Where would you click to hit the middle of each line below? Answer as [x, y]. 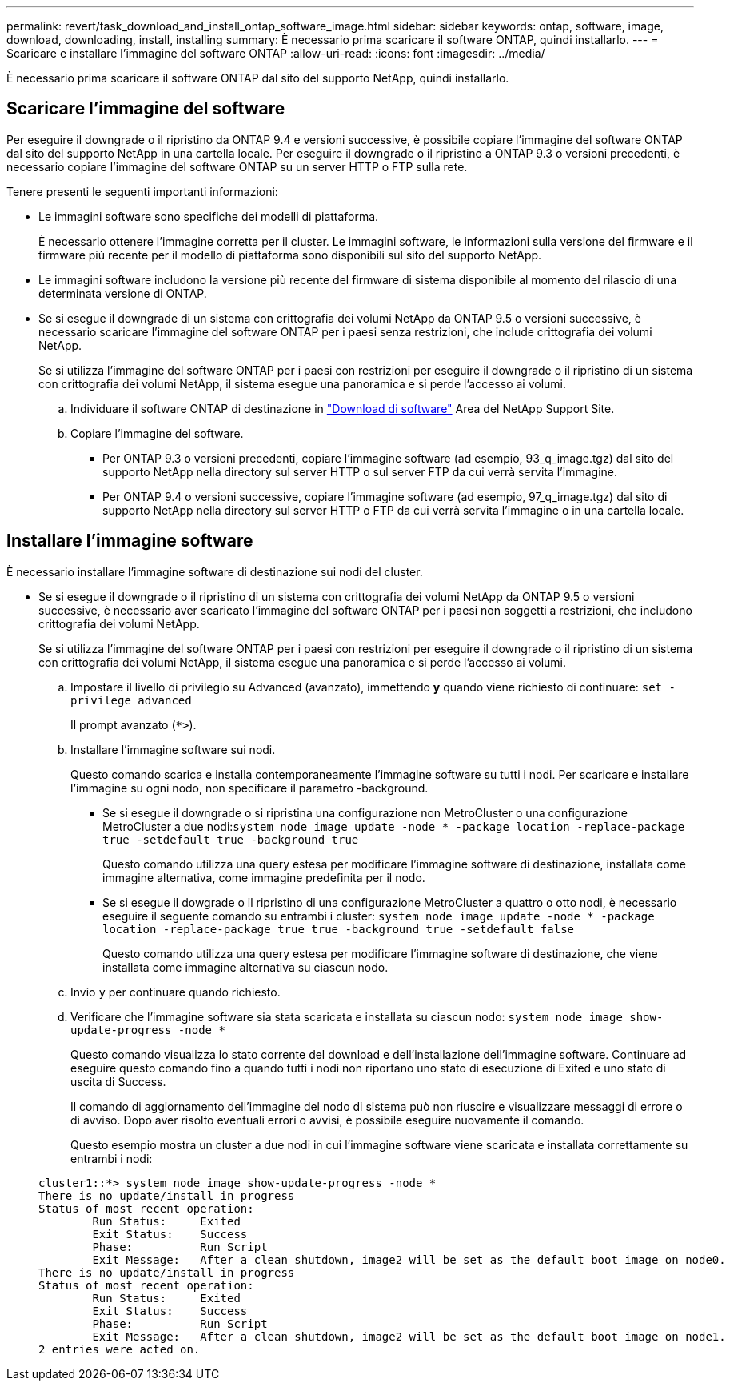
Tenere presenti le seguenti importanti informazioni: [142, 191]
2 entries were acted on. [120, 1349]
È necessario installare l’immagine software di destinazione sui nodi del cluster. [215, 571]
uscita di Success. [118, 1081]
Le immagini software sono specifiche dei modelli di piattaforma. [209, 216]
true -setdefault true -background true [231, 839]
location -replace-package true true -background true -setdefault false [339, 929]
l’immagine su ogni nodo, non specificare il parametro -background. [249, 788]
